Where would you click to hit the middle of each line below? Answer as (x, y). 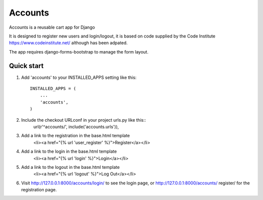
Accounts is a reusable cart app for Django (52, 27)
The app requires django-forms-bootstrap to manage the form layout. (79, 52)
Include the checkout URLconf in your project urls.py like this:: (84, 120)
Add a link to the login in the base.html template (69, 151)
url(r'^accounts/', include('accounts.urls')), (76, 127)
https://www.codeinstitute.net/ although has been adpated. (68, 43)
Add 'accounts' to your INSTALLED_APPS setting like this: (79, 77)
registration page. (39, 190)
